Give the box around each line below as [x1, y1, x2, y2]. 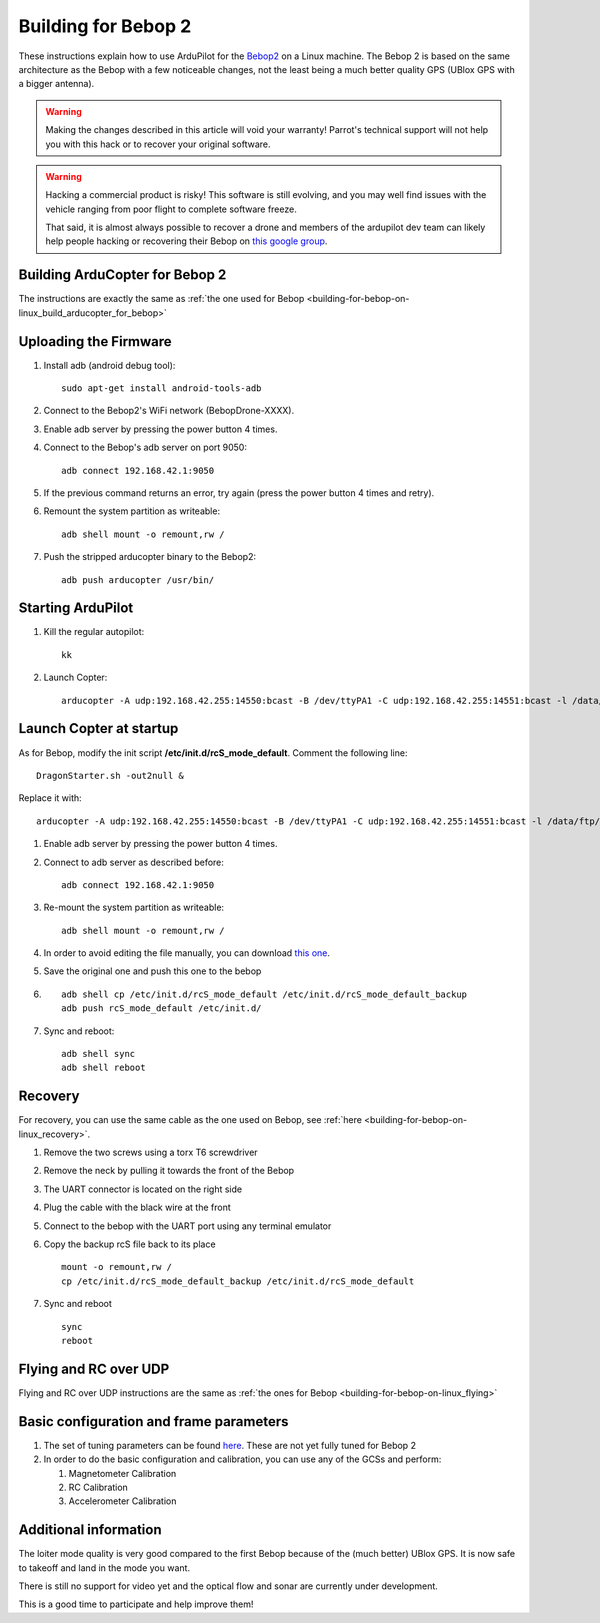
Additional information [18, 1521, 162, 1539]
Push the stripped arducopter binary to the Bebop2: [43, 551, 257, 563]
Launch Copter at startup [18, 720, 179, 737]
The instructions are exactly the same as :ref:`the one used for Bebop [18, 293, 305, 305]
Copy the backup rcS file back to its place [43, 1238, 216, 1250]
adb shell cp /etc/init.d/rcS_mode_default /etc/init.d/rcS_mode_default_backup [61, 988, 468, 1000]
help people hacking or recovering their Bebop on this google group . [45, 235, 328, 247]
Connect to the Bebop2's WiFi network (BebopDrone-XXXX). [43, 405, 295, 417]
